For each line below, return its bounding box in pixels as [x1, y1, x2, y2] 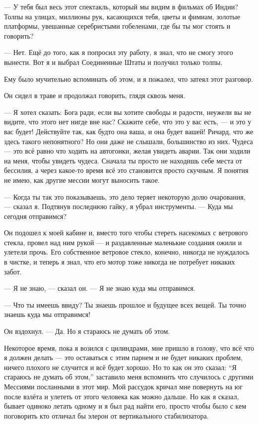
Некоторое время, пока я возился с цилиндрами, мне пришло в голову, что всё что [4, 342, 254, 353]
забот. [4, 266, 22, 276]
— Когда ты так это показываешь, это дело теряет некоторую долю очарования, [4, 191, 246, 202]
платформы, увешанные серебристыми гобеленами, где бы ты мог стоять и [4, 21, 231, 31]
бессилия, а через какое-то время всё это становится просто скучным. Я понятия [4, 165, 249, 175]
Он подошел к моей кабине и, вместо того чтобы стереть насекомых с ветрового [4, 227, 248, 238]
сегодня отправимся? [4, 211, 67, 221]
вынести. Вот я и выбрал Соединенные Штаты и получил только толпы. [4, 56, 223, 67]
